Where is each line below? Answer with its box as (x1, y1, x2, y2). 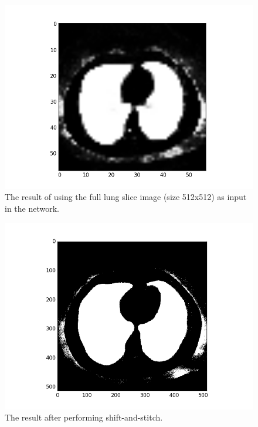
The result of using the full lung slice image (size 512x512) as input (5, 191, 247, 203)
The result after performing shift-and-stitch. (5, 411, 163, 423)
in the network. (5, 202, 59, 214)
